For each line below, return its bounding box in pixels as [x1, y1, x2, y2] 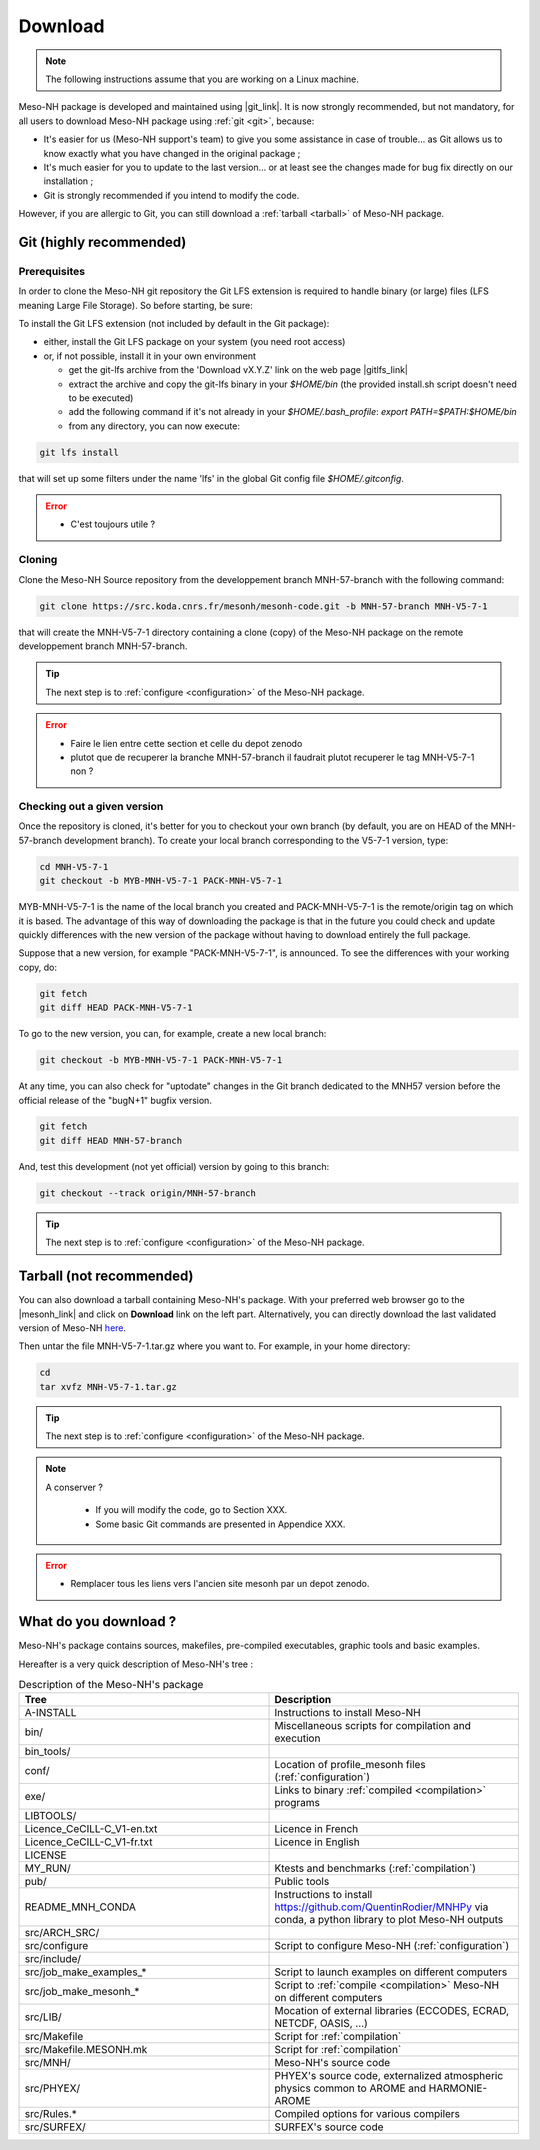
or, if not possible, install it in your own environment [43, 350, 257, 362]
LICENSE [24, 1848, 67, 1862]
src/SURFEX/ [24, 2120, 87, 2134]
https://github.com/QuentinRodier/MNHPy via [274, 1900, 489, 1914]
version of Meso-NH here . [18, 1321, 127, 1334]
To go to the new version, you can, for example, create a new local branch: [18, 1028, 327, 1040]
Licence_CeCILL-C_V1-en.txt [24, 1822, 158, 1836]
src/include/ [24, 1952, 82, 1966]
